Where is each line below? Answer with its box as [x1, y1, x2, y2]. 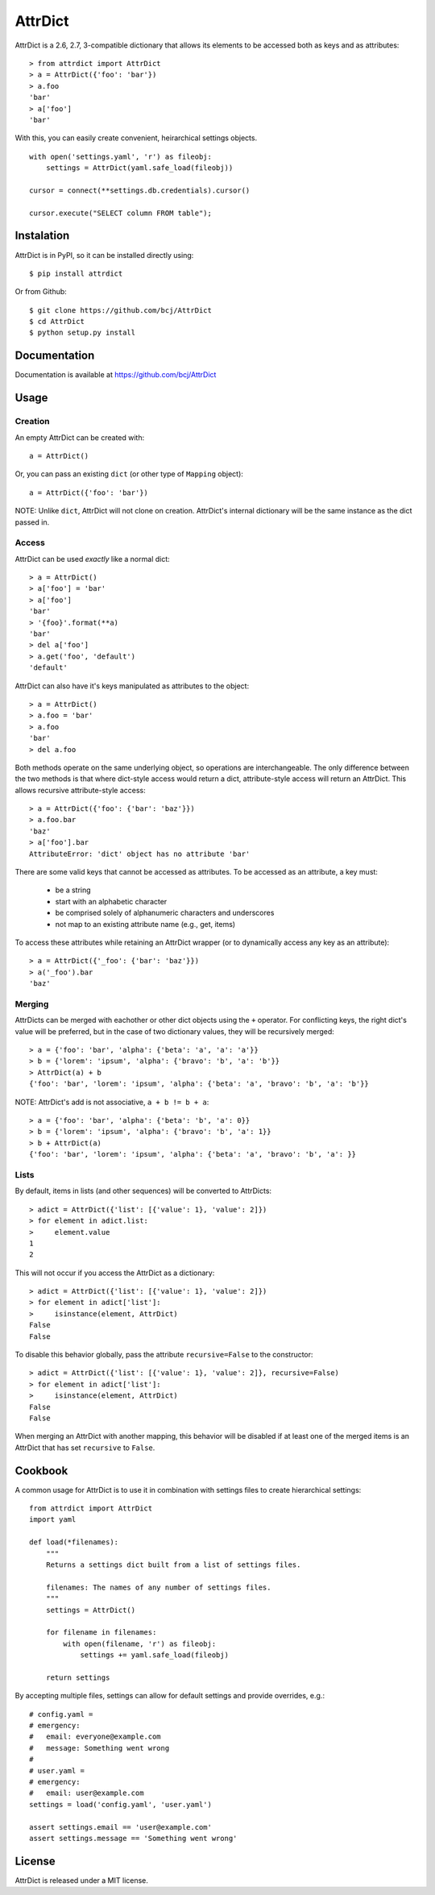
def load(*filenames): [29, 1538, 119, 1547]
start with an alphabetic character [55, 896, 168, 906]
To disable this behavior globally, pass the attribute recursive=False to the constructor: [14, 1350, 313, 1360]
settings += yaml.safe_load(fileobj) [80, 1651, 230, 1660]
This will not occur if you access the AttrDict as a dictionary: [14, 1268, 215, 1278]
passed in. [14, 517, 50, 527]
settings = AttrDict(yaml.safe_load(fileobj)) [45, 164, 234, 172]
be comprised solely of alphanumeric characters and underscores [55, 908, 275, 918]
